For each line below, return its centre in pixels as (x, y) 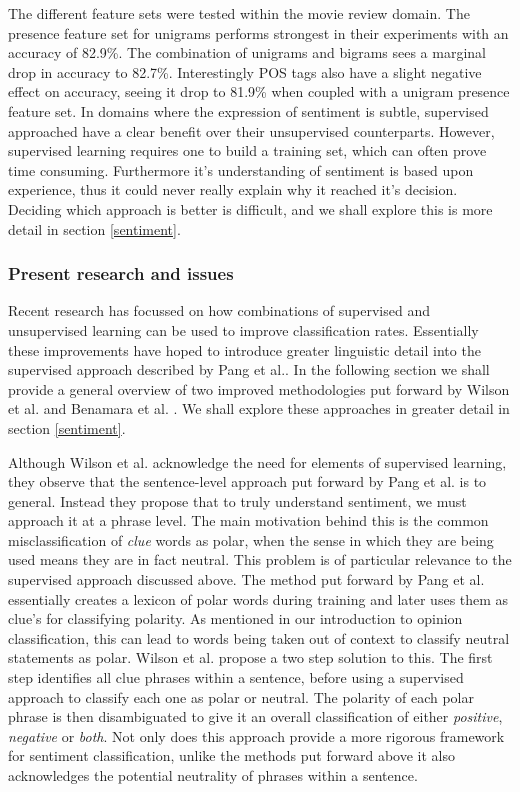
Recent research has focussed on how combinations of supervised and (219, 310)
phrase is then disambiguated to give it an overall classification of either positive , (255, 716)
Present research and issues (121, 273)
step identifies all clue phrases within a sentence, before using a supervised (236, 677)
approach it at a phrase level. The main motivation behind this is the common (248, 520)
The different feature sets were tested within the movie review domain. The (239, 13)
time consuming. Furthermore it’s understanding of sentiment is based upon (241, 169)
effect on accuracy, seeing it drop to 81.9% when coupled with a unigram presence (259, 91)
